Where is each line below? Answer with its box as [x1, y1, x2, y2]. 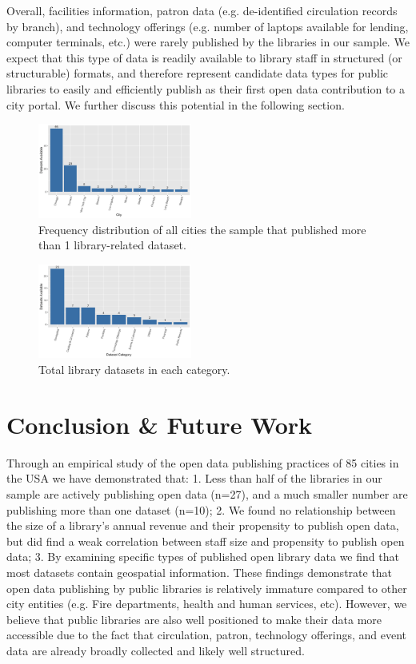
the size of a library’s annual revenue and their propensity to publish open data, [6, 517, 399, 534]
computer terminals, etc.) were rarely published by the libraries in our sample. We [6, 34, 410, 50]
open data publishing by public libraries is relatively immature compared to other [6, 579, 407, 596]
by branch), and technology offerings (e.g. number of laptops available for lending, [6, 18, 409, 34]
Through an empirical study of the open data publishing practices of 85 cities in [6, 454, 399, 471]
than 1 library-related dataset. [38, 237, 186, 253]
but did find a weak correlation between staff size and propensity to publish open [6, 532, 405, 549]
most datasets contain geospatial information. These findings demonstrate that [6, 563, 393, 580]
